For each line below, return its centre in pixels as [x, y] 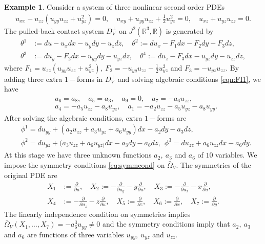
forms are [172, 117]
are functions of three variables [75, 234]
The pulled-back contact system [54, 30]
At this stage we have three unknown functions [78, 155]
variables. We [236, 155]
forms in [90, 79]
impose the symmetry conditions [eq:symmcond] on [85, 164]
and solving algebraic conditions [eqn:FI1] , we [189, 79]
